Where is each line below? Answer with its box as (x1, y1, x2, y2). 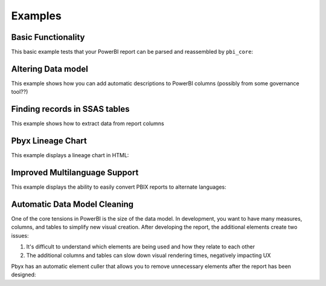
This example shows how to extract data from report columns (11, 120, 164, 127)
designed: (11, 271, 36, 278)
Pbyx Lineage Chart (11, 136, 88, 146)
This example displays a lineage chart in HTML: (11, 152, 129, 159)
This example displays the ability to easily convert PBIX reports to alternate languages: (11, 183, 226, 190)
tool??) (11, 88, 28, 96)
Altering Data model (11, 63, 89, 74)
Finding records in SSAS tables (11, 104, 130, 114)
